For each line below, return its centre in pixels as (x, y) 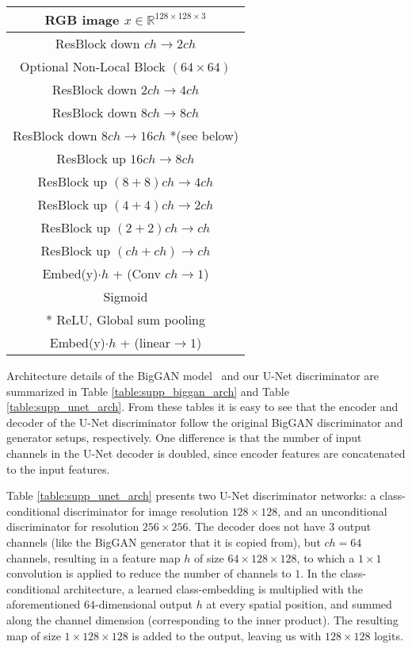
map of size (34, 635)
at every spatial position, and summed (299, 604)
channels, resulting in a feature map (93, 557)
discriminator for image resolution (146, 511)
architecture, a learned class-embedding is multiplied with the (213, 588)
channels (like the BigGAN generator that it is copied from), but (164, 541)
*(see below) (204, 135)
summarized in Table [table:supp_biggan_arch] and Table (148, 391)
